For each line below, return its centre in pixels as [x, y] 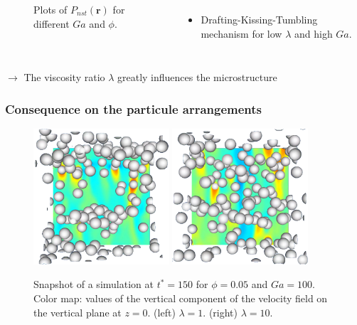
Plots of [50, 9]
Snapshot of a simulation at [94, 284]
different [52, 23]
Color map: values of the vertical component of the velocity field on [181, 298]
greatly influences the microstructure [197, 77]
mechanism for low [241, 33]
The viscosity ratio [64, 77]
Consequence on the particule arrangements [134, 108]
